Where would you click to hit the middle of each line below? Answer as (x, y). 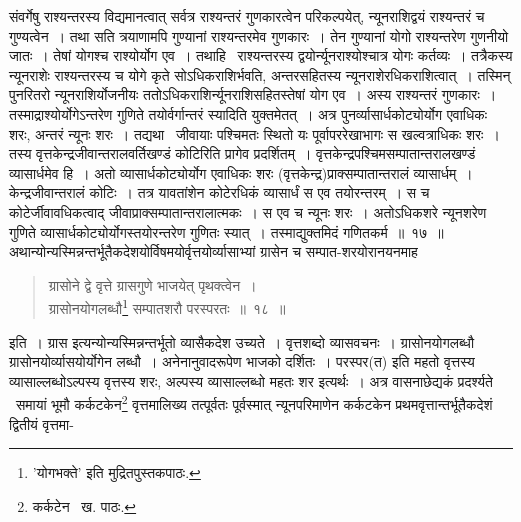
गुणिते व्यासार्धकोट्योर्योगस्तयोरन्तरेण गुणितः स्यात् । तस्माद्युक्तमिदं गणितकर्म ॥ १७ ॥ (226, 231)
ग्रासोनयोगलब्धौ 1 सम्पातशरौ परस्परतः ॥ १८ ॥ (167, 306)
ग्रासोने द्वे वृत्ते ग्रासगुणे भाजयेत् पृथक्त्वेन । (152, 284)
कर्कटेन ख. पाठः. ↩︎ (84, 505)
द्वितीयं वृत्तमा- (41, 423)
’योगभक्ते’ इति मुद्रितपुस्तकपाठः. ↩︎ (116, 472)
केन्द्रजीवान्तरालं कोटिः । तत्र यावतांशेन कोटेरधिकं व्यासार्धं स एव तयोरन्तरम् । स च (219, 192)
